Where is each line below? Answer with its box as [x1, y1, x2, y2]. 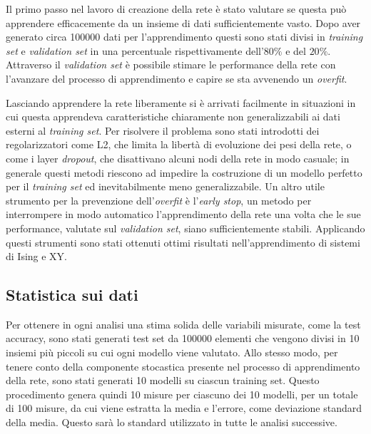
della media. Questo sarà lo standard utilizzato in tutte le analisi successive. [6, 415, 337, 430]
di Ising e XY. [6, 249, 68, 264]
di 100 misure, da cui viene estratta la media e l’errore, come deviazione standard [6, 401, 362, 415]
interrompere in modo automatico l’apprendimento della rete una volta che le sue [6, 207, 361, 222]
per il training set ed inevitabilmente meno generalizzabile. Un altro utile [6, 179, 325, 194]
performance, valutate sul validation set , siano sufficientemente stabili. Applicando [6, 220, 365, 235]
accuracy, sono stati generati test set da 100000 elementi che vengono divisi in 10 [6, 331, 360, 346]
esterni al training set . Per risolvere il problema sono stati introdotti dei [6, 123, 320, 138]
